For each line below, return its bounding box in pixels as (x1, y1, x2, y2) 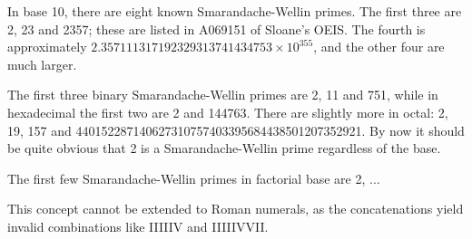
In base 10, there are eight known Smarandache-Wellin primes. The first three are (7, 2, 462, 20)
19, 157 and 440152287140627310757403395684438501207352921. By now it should (7, 120, 465, 139)
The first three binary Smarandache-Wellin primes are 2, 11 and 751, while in (7, 85, 438, 104)
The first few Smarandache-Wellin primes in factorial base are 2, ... (7, 168, 380, 187)
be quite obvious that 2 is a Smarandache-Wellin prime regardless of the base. (7, 139, 441, 158)
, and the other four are (313, 37, 445, 56)
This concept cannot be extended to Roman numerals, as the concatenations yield (7, 199, 464, 218)
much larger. (7, 54, 77, 73)
